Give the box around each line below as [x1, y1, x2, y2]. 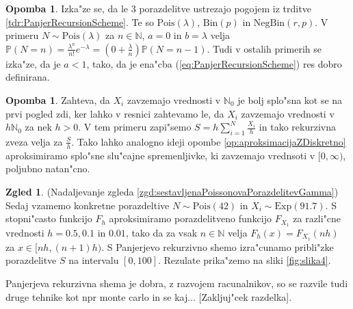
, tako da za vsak [125, 226, 198, 240]
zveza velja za [5, 134, 63, 148]
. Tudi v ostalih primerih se [207, 41, 322, 55]
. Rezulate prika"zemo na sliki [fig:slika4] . [157, 253, 331, 267]
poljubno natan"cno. [5, 161, 90, 176]
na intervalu [68, 253, 119, 267]
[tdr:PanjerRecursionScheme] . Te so [5, 14, 154, 29]
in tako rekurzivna [259, 120, 336, 134]
